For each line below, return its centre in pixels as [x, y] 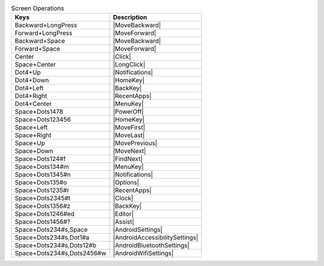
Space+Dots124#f [40, 159]
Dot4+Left [29, 88]
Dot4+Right [31, 96]
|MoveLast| [129, 135]
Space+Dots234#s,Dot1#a [52, 238]
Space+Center [35, 65]
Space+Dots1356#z [43, 206]
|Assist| [124, 222]
